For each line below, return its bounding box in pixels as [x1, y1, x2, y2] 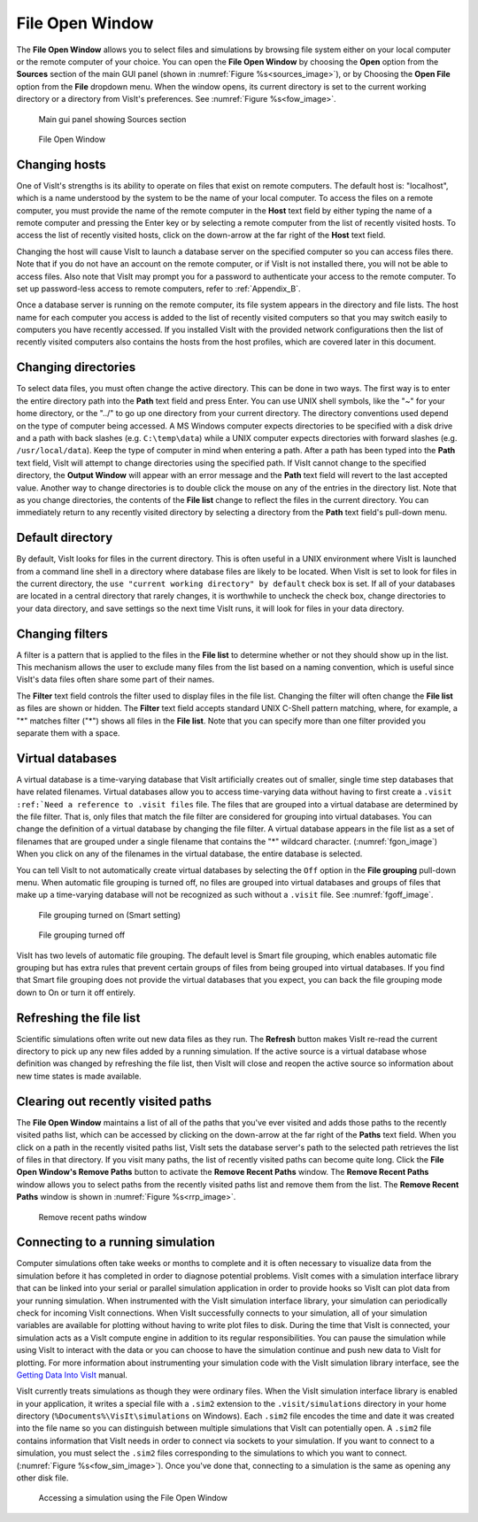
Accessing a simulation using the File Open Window [38, 1493, 227, 1503]
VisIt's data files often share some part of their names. [16, 674, 215, 685]
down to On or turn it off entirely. [16, 987, 136, 998]
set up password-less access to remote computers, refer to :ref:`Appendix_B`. [16, 283, 301, 294]
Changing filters [16, 626, 108, 641]
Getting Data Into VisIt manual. [16, 1369, 128, 1380]
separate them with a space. [16, 728, 120, 738]
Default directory [16, 530, 113, 545]
